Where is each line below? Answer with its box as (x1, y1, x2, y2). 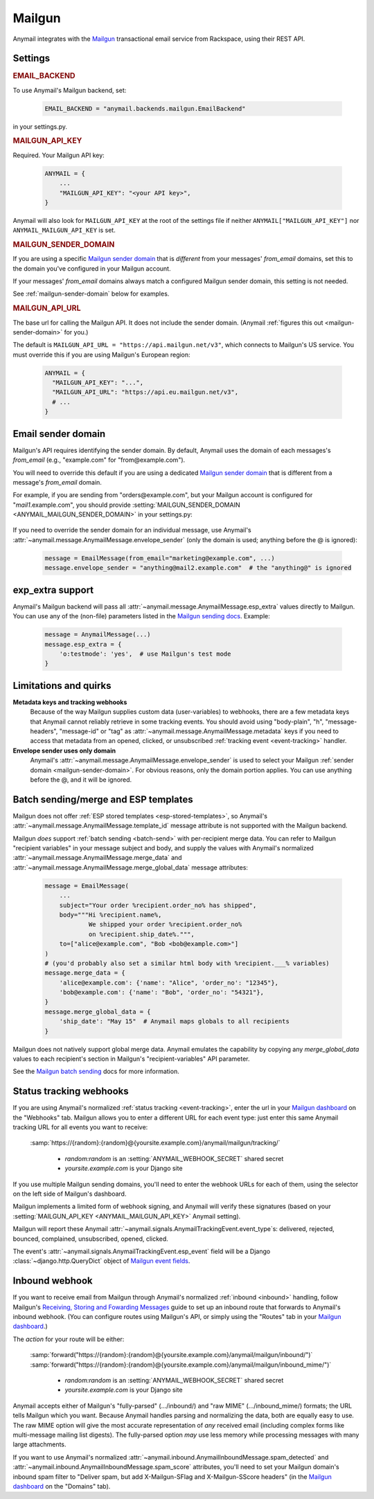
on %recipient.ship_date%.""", (88, 930, 195, 938)
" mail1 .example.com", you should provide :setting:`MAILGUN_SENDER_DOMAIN (12, 501, 240, 509)
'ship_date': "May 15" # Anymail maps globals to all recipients (59, 1018, 290, 1025)
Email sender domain (12, 428, 106, 440)
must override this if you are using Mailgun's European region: (12, 350, 190, 359)
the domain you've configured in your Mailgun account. (12, 264, 171, 273)
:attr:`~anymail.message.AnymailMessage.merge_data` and (12, 854, 183, 862)
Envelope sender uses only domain (12, 746, 116, 755)
